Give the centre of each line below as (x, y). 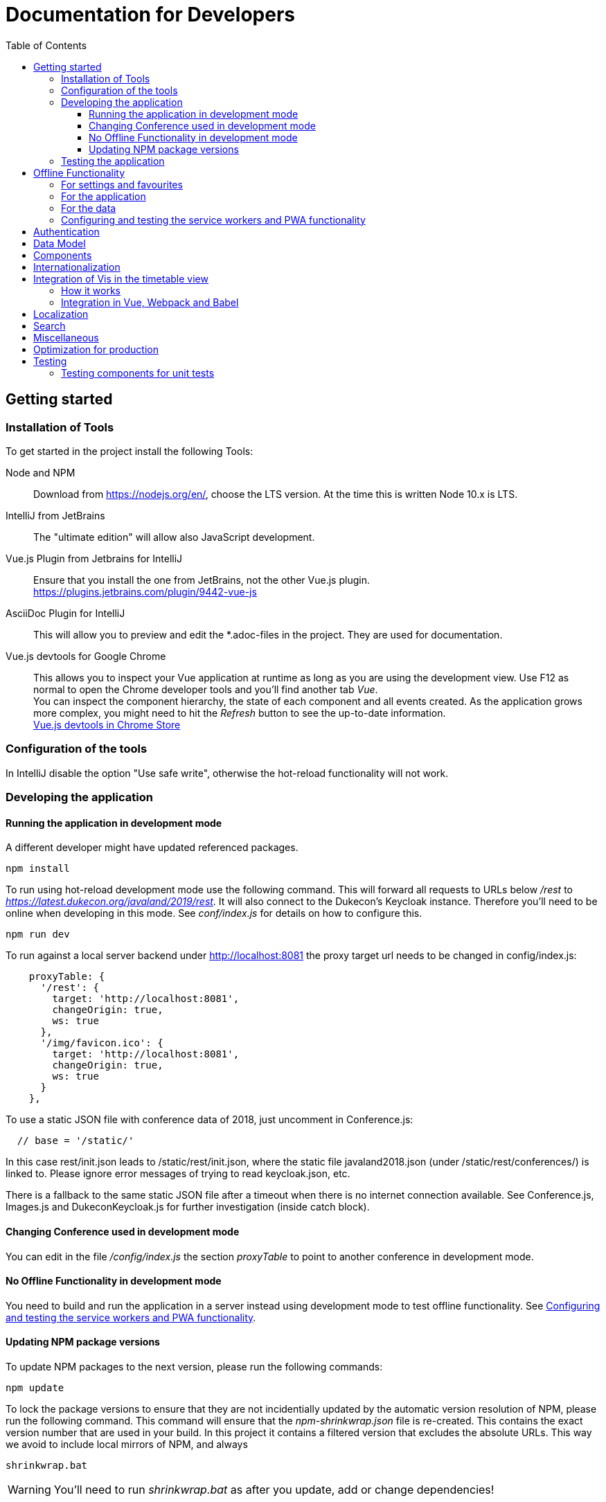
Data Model (60, 243)
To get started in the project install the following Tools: (130, 451)
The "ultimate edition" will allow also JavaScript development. (174, 537)
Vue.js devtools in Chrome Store (107, 724)
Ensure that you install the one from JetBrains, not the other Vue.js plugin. (202, 580)
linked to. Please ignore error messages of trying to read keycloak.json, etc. (178, 1174)
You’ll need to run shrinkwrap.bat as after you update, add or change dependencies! (274, 1489)
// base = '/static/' (75, 1141)
